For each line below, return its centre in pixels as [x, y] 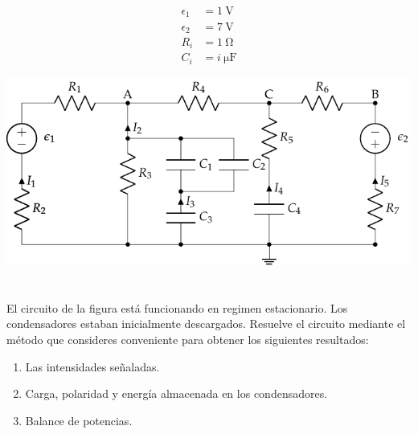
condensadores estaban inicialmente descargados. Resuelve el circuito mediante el [206, 323]
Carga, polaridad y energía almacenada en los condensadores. [176, 393]
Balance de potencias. [79, 420]
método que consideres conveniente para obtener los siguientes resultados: [188, 339]
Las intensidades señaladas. [92, 366]
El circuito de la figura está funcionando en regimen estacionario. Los [177, 307]
